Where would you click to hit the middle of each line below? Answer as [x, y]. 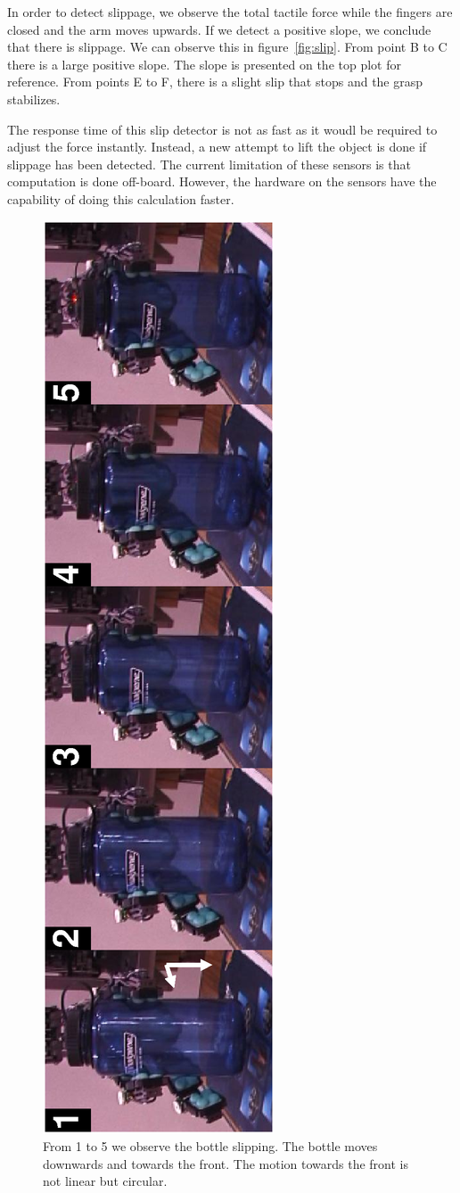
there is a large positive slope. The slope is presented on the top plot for [204, 64]
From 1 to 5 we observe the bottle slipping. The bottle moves [210, 1146]
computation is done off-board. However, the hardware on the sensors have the [222, 181]
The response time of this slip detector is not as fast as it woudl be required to [222, 129]
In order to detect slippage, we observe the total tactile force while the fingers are [230, 12]
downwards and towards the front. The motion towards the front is [226, 1163]
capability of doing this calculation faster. [121, 198]
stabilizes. [34, 99]
